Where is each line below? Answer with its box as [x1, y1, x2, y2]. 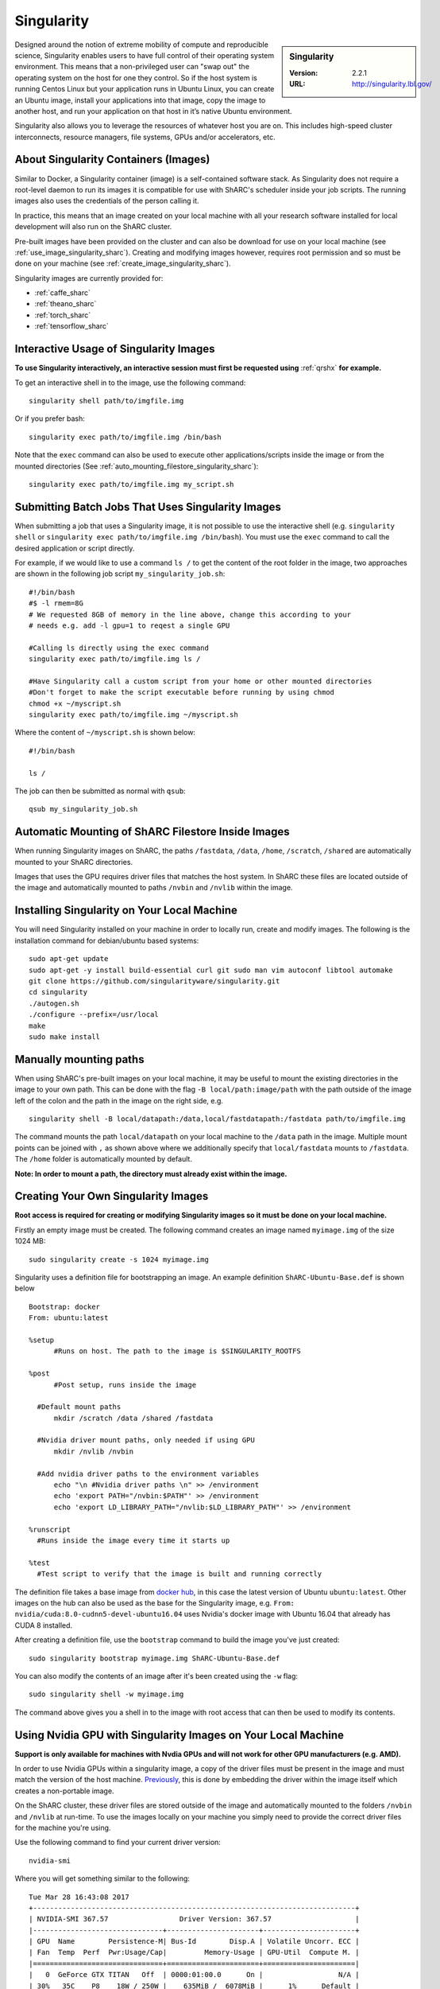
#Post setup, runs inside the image [53, 1380, 197, 1389]
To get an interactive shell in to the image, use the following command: [14, 378, 246, 387]
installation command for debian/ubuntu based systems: [14, 936, 199, 945]
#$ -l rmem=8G [29, 599, 83, 608]
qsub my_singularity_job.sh [29, 804, 138, 814]
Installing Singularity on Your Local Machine [14, 904, 238, 917]
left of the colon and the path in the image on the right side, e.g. [14, 1096, 224, 1105]
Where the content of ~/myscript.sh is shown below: [14, 728, 196, 738]
